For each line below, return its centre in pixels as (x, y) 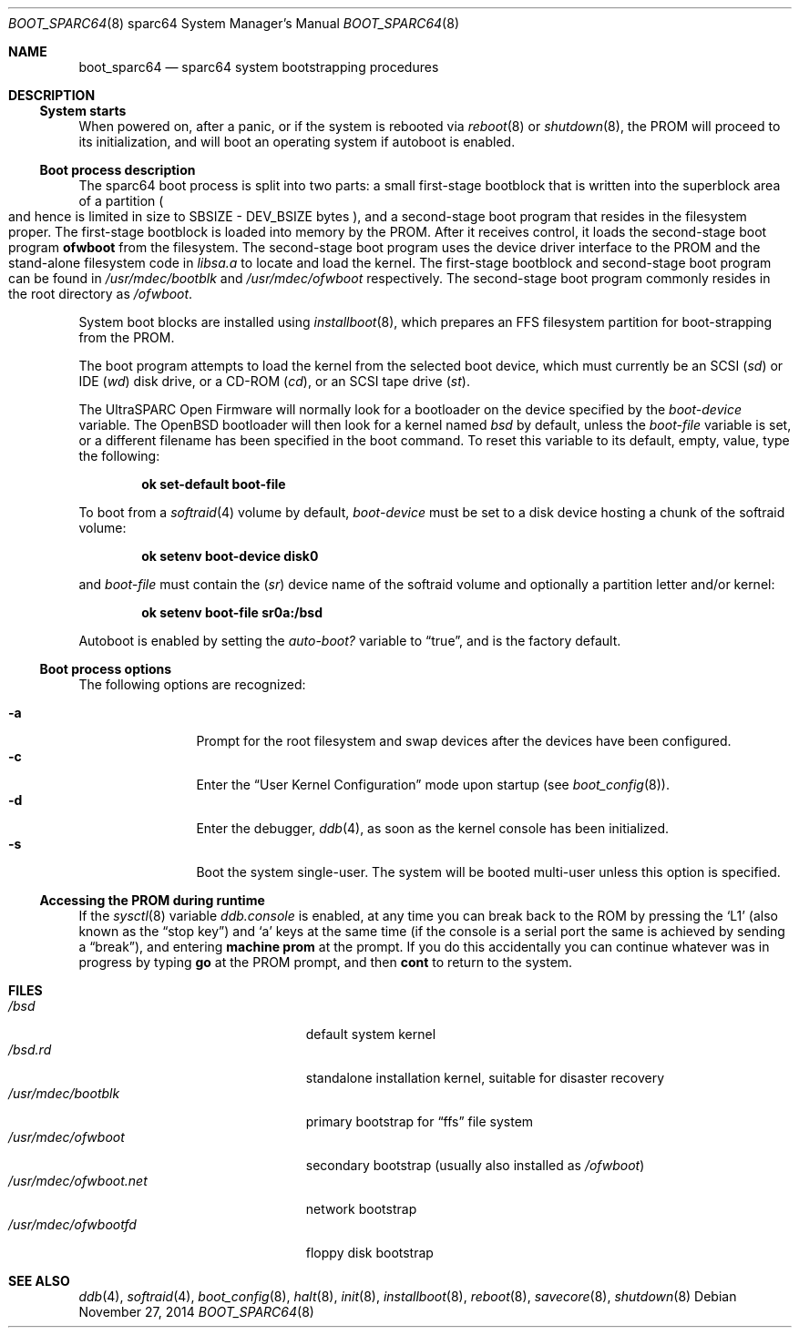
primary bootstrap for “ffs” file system (420, 1121)
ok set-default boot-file (214, 484)
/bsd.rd (30, 1050)
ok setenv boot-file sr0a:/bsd (232, 612)
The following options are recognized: (192, 684)
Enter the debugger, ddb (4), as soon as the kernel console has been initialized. (433, 828)
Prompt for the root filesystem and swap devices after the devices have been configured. (464, 741)
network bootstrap (361, 1209)
